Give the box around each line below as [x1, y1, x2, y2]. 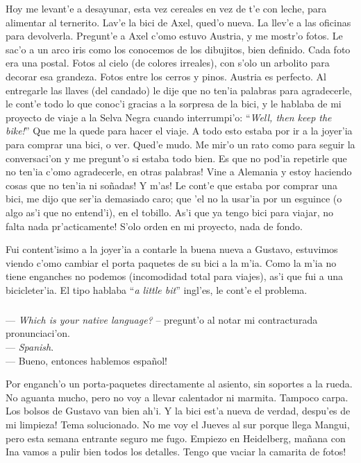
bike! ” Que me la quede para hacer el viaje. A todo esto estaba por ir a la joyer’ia [6, 123, 353, 138]
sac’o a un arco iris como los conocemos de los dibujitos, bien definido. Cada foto [6, 42, 351, 56]
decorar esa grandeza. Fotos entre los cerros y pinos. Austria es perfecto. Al [6, 69, 326, 83]
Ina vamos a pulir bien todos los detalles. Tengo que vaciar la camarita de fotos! [6, 444, 346, 459]
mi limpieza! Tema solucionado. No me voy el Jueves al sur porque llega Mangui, [6, 417, 350, 431]
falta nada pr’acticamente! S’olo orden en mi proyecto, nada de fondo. [6, 218, 303, 233]
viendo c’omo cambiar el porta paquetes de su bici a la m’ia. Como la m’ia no [6, 255, 337, 270]
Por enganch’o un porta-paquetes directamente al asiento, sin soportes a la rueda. [6, 376, 353, 391]
